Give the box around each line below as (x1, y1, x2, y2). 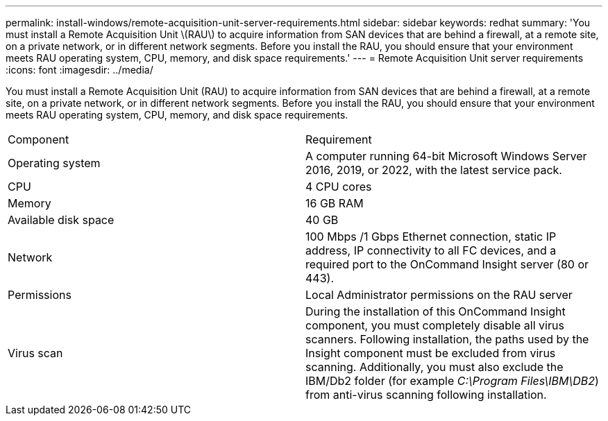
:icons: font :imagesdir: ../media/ (6, 64, 153, 76)
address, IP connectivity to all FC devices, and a (305, 243, 557, 257)
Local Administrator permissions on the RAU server (305, 288, 573, 302)
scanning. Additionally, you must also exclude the (305, 360, 564, 374)
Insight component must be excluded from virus (305, 346, 556, 360)
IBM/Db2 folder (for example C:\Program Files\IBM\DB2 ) (305, 374, 599, 388)
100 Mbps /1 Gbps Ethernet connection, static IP (305, 230, 557, 243)
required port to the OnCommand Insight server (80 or (305, 257, 589, 271)
